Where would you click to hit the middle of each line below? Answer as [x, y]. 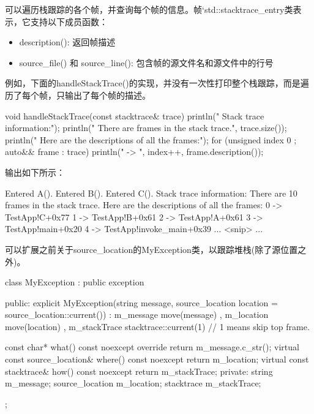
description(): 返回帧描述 [67, 42]
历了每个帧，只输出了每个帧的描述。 [78, 95]
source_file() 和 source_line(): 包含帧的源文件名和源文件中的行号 [146, 62]
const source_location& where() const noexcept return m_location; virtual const [157, 359]
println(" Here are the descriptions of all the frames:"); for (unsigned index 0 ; [151, 139]
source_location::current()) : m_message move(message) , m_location [137, 314]
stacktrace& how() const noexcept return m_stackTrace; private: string [139, 371]
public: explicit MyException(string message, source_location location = [141, 302]
